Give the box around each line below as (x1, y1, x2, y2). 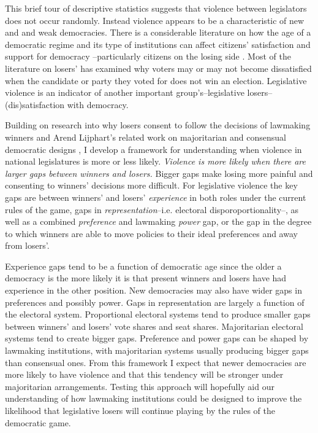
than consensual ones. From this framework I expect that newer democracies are (5, 356, 306, 369)
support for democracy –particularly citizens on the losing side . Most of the (5, 50, 291, 63)
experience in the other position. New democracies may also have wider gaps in (5, 284, 302, 297)
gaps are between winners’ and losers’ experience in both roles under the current (5, 190, 306, 203)
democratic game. (5, 416, 71, 429)
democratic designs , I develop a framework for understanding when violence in (5, 142, 302, 155)
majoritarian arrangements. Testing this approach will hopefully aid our (5, 380, 274, 392)
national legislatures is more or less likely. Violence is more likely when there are (5, 155, 306, 168)
